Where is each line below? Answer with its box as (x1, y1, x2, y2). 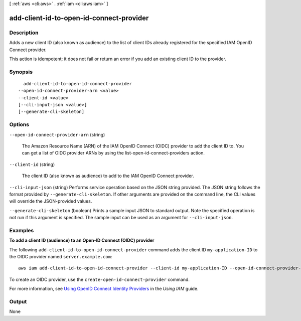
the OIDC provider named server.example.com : (9, 254, 112, 260)
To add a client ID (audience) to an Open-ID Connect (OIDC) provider (9, 237, 155, 243)
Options (9, 121, 30, 128)
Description (9, 29, 39, 36)
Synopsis (9, 68, 33, 75)
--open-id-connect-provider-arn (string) (9, 131, 105, 137)
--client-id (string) (9, 161, 55, 168)
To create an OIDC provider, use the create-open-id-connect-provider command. (9, 276, 190, 282)
